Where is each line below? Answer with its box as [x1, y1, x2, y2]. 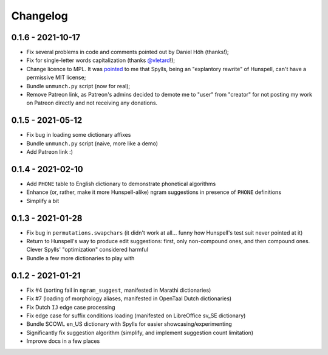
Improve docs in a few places [26, 337, 100, 345]
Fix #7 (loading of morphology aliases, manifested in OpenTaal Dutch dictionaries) [26, 295, 232, 302]
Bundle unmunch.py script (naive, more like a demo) [26, 140, 158, 147]
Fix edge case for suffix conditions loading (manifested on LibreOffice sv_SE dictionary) [26, 312, 246, 319]
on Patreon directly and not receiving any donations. [26, 99, 158, 106]
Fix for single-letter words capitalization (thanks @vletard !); [26, 57, 176, 64]
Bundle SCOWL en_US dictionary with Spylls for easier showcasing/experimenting [26, 320, 232, 328]
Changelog [11, 9, 68, 22]
